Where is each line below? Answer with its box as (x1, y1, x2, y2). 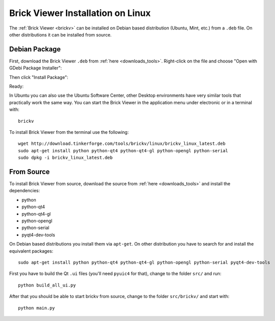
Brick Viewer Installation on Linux (9, 7, 151, 18)
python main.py (18, 305, 55, 311)
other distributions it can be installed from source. (9, 31, 112, 37)
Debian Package (9, 45, 61, 53)
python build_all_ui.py (18, 282, 76, 288)
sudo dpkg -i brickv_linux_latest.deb (18, 155, 113, 161)
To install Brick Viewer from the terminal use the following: (9, 129, 129, 135)
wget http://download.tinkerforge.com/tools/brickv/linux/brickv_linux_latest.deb (18, 141, 226, 147)
